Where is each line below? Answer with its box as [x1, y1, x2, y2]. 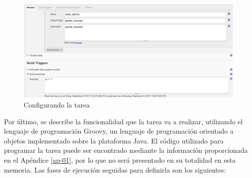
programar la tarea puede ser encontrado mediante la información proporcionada [4, 145, 248, 155]
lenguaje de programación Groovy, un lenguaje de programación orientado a [4, 126, 234, 136]
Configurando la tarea [24, 100, 90, 110]
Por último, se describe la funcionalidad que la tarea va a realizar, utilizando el [4, 116, 243, 126]
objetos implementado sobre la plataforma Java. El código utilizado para [4, 135, 224, 145]
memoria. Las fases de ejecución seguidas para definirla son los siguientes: [4, 164, 226, 175]
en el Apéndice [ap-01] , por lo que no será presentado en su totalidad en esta [4, 155, 236, 165]
